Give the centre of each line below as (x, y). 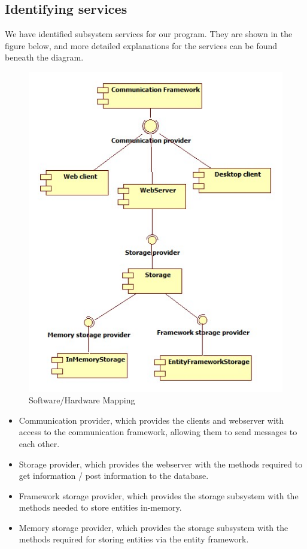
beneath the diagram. (44, 57)
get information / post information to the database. (114, 476)
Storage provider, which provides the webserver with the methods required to (161, 464)
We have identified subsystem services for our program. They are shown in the (149, 34)
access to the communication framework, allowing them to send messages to (158, 432)
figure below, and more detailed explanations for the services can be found (141, 45)
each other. (39, 443)
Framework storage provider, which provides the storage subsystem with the (159, 495)
